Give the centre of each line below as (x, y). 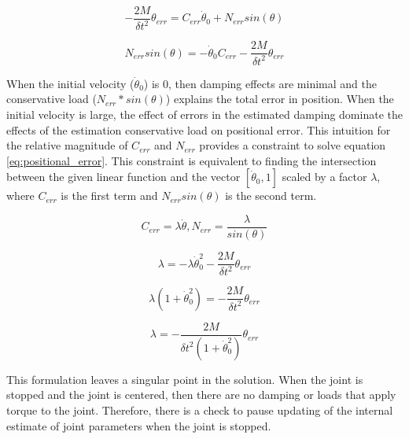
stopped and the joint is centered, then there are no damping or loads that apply (201, 395)
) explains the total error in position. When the (280, 99)
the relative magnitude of (67, 145)
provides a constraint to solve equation (293, 145)
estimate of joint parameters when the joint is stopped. (139, 425)
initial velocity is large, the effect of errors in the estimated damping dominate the (204, 114)
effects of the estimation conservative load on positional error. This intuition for (199, 129)
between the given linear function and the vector (123, 177)
